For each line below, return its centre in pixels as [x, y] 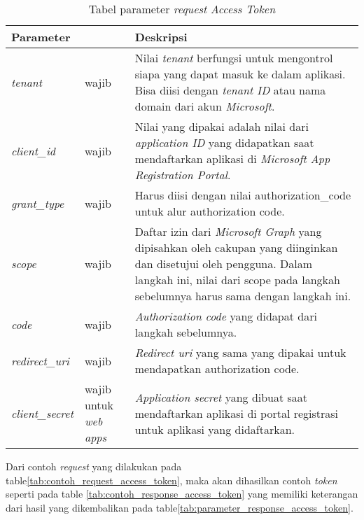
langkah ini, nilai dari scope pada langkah [237, 280]
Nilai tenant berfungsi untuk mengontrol [234, 58]
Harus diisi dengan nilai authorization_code [243, 195]
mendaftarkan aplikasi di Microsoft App [232, 159]
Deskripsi [161, 37]
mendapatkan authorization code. [217, 368]
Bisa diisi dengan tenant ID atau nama [230, 90]
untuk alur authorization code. [210, 211]
